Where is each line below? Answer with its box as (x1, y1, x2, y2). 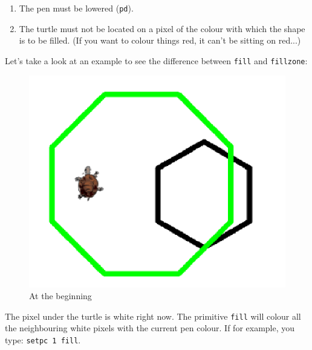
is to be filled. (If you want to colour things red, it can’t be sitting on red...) (19, 34, 301, 47)
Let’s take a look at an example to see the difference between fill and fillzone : (5, 54, 308, 67)
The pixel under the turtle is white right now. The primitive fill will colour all (5, 309, 301, 322)
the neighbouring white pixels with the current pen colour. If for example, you (5, 322, 295, 334)
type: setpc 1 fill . (5, 333, 81, 346)
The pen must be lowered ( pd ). (19, 2, 134, 14)
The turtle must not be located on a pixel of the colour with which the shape (19, 22, 305, 35)
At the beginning (29, 289, 92, 302)
